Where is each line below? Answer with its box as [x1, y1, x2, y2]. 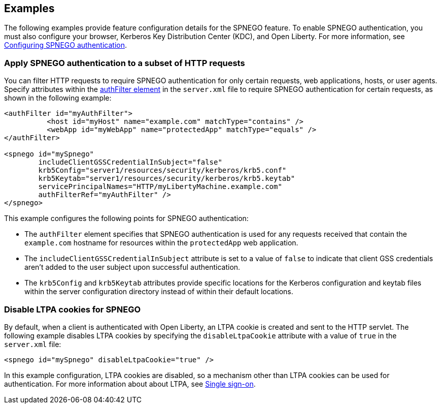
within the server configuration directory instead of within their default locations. [24, 287, 293, 296]
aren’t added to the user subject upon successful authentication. [24, 263, 241, 272]
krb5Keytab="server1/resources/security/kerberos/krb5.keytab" [38, 174, 295, 183]
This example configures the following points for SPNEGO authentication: [4, 214, 249, 223]
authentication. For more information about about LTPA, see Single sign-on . [4, 379, 256, 388]
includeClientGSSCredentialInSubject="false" [38, 158, 222, 167]
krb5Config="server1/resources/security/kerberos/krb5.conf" [38, 166, 287, 175]
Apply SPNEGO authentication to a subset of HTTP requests [4, 57, 245, 68]
